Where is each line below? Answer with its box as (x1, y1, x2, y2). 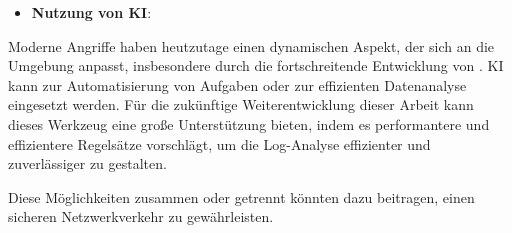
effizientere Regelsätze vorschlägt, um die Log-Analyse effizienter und (8, 133, 431, 154)
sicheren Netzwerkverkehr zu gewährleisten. (8, 206, 274, 227)
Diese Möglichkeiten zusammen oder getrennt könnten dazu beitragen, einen (8, 186, 475, 207)
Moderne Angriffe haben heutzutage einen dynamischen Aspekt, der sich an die (8, 35, 495, 56)
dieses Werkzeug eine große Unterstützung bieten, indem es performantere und (8, 113, 490, 134)
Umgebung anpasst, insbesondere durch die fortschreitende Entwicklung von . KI (8, 55, 504, 76)
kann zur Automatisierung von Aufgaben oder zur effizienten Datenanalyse (8, 74, 467, 95)
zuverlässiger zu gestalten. (8, 153, 167, 174)
